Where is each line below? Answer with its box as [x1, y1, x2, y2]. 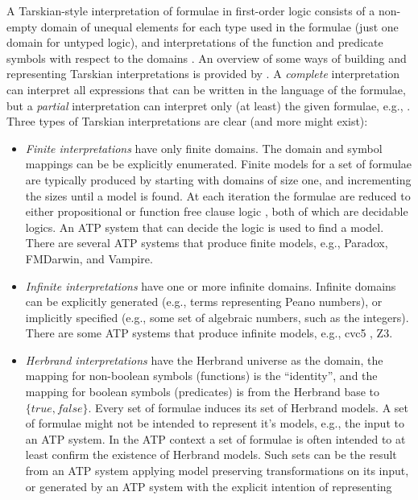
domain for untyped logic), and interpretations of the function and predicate [6, 34, 383, 51]
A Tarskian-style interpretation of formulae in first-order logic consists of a [6, 2, 375, 19]
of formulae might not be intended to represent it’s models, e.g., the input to [25, 415, 404, 432]
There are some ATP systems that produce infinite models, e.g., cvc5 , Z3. [25, 324, 393, 341]
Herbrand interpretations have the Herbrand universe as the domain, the [25, 351, 383, 368]
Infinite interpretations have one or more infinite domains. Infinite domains [25, 277, 396, 294]
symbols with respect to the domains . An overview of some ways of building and [6, 49, 407, 66]
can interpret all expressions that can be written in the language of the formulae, [6, 81, 406, 97]
